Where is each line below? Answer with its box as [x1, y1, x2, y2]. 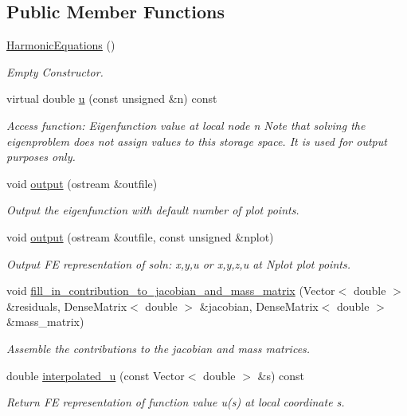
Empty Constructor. [6, 63, 104, 80]
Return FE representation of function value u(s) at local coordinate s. [6, 394, 345, 410]
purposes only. [6, 148, 76, 165]
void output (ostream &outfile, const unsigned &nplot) [6, 228, 274, 245]
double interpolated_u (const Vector [6, 367, 185, 383]
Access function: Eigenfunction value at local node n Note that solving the [6, 116, 366, 133]
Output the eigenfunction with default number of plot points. [6, 202, 299, 218]
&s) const [257, 367, 305, 383]
